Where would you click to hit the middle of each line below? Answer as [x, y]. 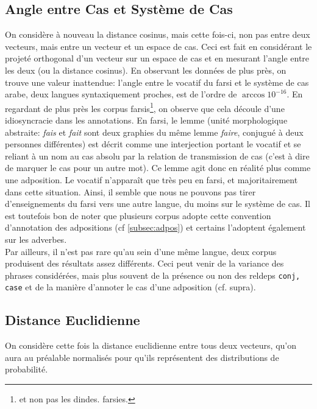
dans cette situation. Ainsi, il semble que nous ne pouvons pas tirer [130, 191]
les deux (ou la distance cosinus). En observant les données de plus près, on [146, 70]
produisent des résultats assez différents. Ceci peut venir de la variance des [144, 263]
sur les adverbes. [36, 239]
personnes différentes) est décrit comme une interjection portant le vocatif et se [153, 144]
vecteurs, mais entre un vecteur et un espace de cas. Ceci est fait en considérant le [158, 46]
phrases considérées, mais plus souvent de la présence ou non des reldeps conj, [153, 275]
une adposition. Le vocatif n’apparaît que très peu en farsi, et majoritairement [151, 179]
